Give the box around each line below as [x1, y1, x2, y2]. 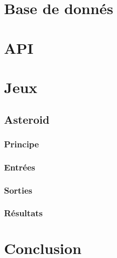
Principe [4, 137, 39, 150]
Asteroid [4, 111, 50, 127]
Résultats [4, 207, 43, 219]
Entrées [4, 160, 36, 173]
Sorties [4, 184, 33, 196]
